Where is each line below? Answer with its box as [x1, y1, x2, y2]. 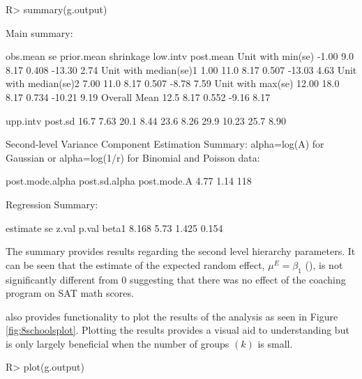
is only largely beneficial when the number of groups [6, 336, 229, 350]
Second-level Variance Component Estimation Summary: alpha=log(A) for [6, 137, 324, 151]
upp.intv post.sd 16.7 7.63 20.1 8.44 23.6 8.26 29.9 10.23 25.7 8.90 [6, 113, 286, 127]
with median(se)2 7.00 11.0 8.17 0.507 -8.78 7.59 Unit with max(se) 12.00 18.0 [6, 76, 340, 91]
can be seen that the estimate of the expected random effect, [6, 257, 265, 272]
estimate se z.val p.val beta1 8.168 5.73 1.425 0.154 [6, 220, 223, 235]
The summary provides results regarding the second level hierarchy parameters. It [6, 244, 356, 258]
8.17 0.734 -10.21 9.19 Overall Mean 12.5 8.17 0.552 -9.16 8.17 [6, 89, 271, 104]
